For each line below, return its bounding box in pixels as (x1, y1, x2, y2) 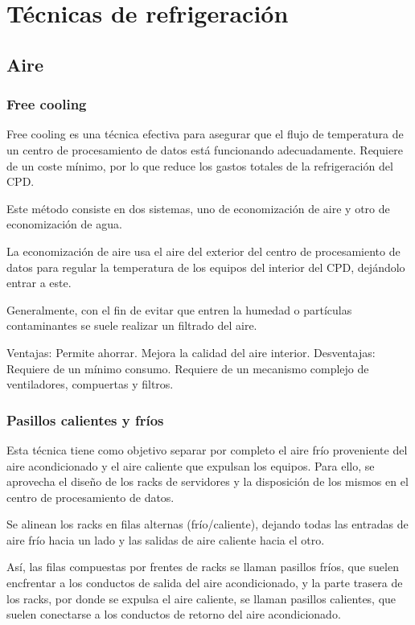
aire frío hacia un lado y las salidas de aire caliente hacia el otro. (6, 531, 325, 548)
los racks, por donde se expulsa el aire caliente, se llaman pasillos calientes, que (6, 590, 397, 606)
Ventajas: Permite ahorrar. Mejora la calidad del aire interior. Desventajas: (6, 343, 376, 360)
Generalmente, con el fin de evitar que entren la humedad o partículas (6, 301, 352, 318)
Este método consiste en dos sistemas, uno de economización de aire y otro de (6, 199, 390, 216)
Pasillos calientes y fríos (6, 409, 164, 430)
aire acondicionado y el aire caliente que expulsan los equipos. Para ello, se (6, 457, 375, 474)
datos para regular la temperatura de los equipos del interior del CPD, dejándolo (6, 258, 405, 275)
